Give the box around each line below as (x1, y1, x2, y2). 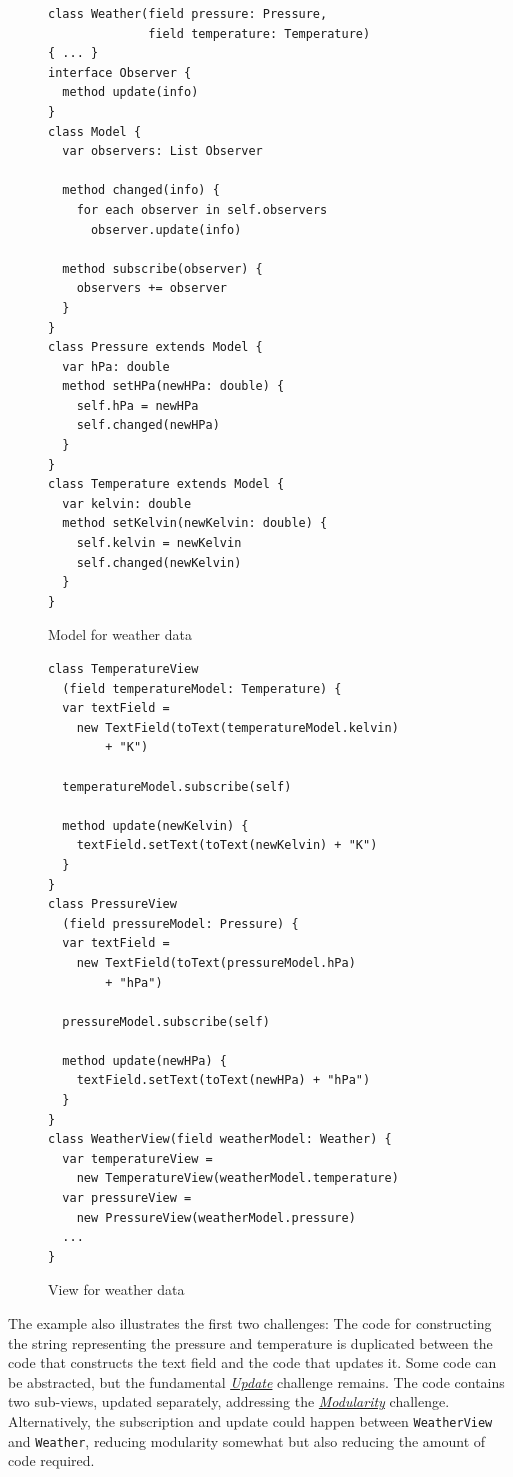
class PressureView (48, 897, 177, 912)
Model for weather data (48, 624, 192, 645)
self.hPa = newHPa (76, 398, 199, 413)
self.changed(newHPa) (76, 418, 220, 433)
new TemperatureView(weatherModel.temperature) (76, 1171, 399, 1186)
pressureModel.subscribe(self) (62, 1014, 270, 1029)
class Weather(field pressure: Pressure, (48, 7, 328, 21)
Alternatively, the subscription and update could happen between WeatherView (8, 1410, 493, 1431)
